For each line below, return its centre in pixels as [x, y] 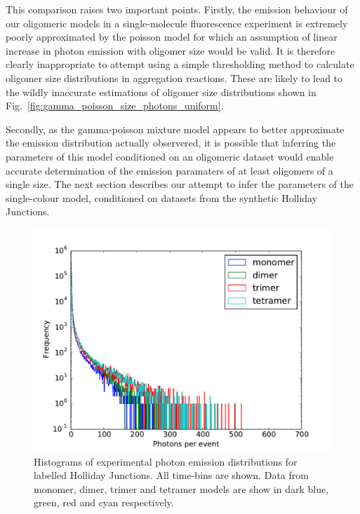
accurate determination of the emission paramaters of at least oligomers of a [169, 170]
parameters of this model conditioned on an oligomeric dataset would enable [170, 156]
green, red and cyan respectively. [104, 502]
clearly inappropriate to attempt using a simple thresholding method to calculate [180, 64]
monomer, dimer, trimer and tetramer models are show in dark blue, [181, 488]
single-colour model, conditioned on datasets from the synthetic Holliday [162, 197]
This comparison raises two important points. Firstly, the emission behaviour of [177, 9]
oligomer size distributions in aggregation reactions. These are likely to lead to [174, 77]
